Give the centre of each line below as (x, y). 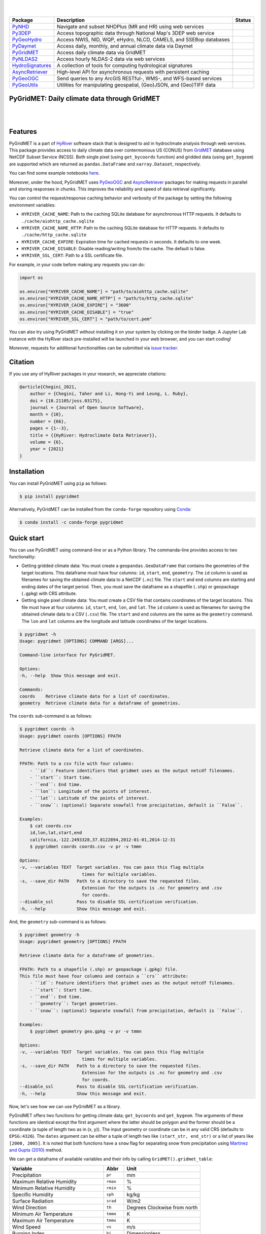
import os (31, 277)
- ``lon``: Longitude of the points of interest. (91, 791)
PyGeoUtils (25, 85)
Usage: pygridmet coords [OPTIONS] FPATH (70, 736)
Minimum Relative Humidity (44, 1188)
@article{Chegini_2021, (48, 387)
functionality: (22, 557)
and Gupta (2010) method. (36, 1150)
